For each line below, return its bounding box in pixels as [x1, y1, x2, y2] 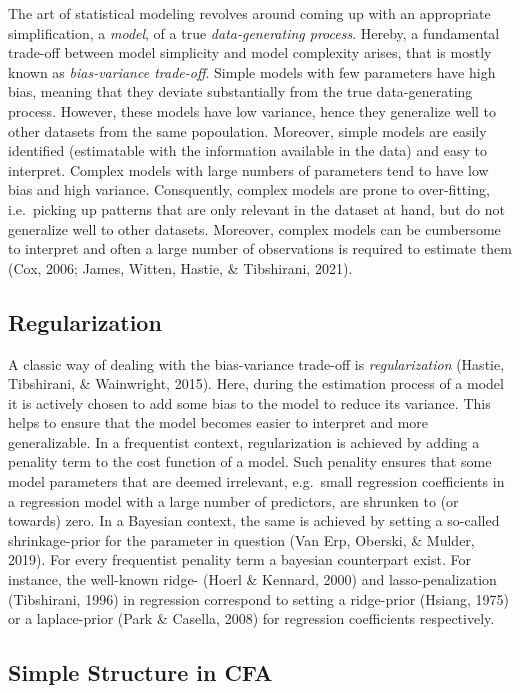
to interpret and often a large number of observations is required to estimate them [8, 238, 512, 259]
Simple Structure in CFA [8, 657, 273, 688]
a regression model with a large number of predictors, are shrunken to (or [8, 490, 459, 511]
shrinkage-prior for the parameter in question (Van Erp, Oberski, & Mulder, [8, 529, 475, 550]
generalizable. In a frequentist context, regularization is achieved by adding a [8, 431, 480, 452]
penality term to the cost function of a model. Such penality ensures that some [8, 451, 492, 472]
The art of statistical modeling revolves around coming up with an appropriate [8, 3, 491, 23]
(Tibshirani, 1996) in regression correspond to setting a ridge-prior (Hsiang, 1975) [8, 588, 509, 609]
